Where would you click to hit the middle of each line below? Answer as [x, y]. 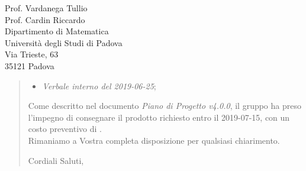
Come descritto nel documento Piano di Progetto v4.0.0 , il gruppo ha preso [165, 106]
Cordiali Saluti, [56, 160]
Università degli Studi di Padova [64, 42]
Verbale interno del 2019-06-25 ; [99, 85]
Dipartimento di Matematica [57, 31]
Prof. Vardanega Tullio [46, 8]
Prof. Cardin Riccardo [45, 19]
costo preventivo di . [65, 129]
